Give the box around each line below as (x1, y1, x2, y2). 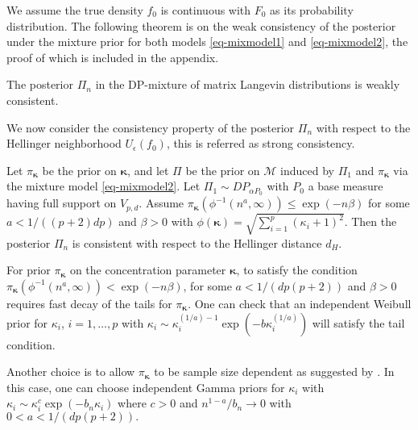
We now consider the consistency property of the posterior (6, 119, 295, 136)
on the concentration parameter (69, 261, 226, 278)
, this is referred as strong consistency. (166, 135, 355, 152)
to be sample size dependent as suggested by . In (154, 363, 395, 380)
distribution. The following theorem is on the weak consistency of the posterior (6, 17, 396, 34)
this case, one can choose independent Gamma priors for (6, 378, 285, 395)
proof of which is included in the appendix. (6, 48, 219, 65)
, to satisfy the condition (236, 261, 358, 278)
